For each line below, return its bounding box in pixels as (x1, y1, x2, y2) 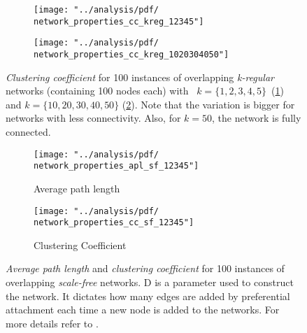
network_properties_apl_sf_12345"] (34, 161, 199, 171)
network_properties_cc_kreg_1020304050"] (34, 49, 229, 59)
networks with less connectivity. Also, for (6, 111, 181, 125)
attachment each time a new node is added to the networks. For (6, 302, 280, 317)
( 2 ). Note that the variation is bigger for (122, 97, 295, 111)
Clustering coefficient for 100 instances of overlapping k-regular (6, 69, 274, 84)
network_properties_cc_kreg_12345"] (34, 16, 204, 27)
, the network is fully (212, 111, 301, 125)
